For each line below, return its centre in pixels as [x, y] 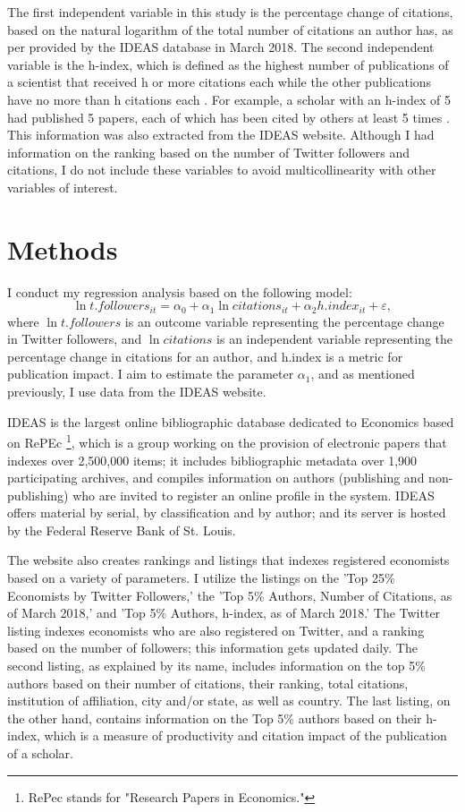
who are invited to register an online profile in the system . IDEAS [254, 495]
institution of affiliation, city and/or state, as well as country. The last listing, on [229, 701]
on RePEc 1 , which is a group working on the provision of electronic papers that [227, 441]
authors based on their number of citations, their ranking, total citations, [208, 683]
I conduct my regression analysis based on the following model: [180, 291]
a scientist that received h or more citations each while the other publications [220, 82]
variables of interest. [63, 187]
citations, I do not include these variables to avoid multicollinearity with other [222, 170]
